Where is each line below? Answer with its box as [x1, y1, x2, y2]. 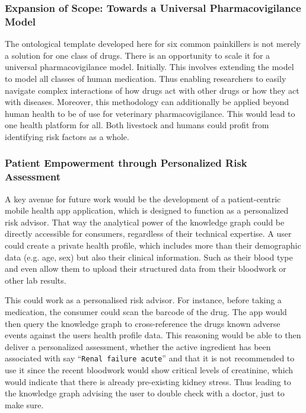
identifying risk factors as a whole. [5, 130, 129, 142]
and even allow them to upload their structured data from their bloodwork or [5, 262, 286, 275]
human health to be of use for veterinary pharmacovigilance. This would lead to [5, 107, 295, 119]
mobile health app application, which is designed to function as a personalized [5, 204, 289, 217]
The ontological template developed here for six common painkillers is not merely [5, 37, 301, 50]
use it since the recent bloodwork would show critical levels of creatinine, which [5, 364, 294, 376]
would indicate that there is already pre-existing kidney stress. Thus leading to [5, 375, 291, 387]
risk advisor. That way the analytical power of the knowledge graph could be [5, 215, 285, 228]
